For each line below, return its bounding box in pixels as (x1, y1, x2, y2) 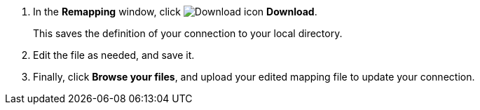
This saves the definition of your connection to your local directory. (33, 27, 343, 39)
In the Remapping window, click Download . (33, 6, 317, 18)
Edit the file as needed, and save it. (33, 49, 195, 61)
